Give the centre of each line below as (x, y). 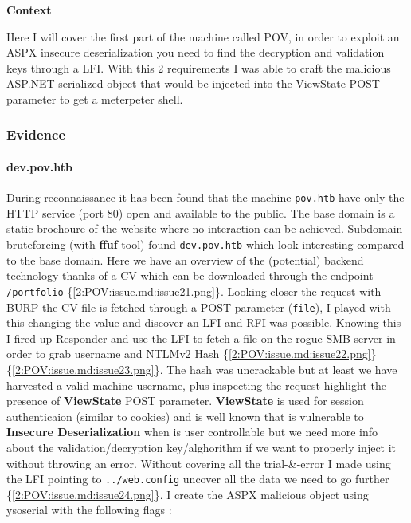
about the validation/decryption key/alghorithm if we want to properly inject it (202, 447)
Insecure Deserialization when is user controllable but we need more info (192, 432)
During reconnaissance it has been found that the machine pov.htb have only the (205, 197)
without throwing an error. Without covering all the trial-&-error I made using (199, 463)
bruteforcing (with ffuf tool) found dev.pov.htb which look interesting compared (205, 244)
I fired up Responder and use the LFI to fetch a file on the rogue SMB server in (201, 338)
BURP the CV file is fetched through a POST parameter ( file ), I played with (199, 307)
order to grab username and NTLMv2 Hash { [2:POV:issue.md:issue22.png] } (192, 354)
